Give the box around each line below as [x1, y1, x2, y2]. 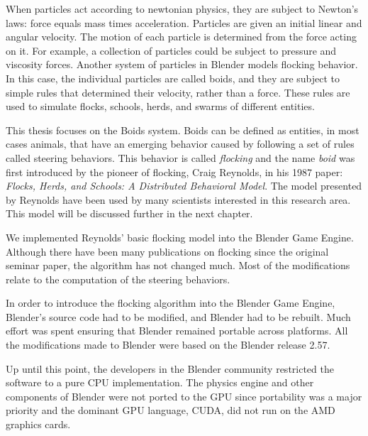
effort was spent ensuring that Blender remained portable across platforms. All [6, 323, 348, 338]
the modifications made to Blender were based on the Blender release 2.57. [6, 337, 330, 352]
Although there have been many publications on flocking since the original [6, 244, 329, 258]
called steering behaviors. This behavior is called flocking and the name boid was [6, 150, 355, 165]
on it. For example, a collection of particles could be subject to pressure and [6, 43, 337, 58]
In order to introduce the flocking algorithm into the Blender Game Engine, [6, 295, 335, 310]
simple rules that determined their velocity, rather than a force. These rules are [6, 85, 350, 99]
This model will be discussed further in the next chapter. [6, 206, 253, 221]
